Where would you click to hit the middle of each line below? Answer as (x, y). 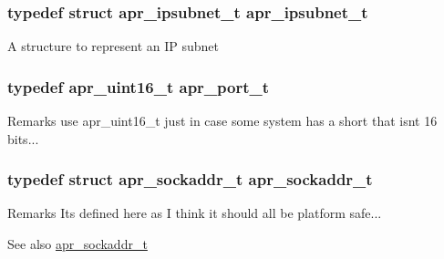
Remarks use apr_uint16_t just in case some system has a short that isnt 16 (222, 121)
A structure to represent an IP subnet (113, 46)
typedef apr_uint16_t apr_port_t (139, 86)
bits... (23, 138)
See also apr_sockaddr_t (77, 244)
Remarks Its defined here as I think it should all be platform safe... (195, 213)
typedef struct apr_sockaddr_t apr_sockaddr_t (190, 179)
